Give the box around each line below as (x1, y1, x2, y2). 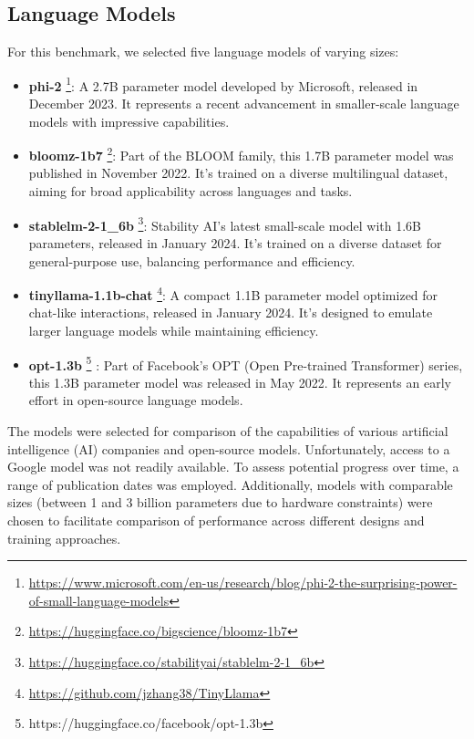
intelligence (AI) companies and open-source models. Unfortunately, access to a (7, 439, 450, 458)
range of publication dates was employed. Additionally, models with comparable (7, 474, 453, 494)
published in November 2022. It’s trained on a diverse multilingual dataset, (28, 163, 448, 182)
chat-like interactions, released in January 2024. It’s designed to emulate (28, 303, 433, 322)
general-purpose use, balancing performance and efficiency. (28, 251, 355, 270)
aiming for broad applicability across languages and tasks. (28, 182, 353, 201)
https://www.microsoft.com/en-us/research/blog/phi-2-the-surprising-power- (28, 573, 458, 592)
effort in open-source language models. (28, 390, 243, 410)
